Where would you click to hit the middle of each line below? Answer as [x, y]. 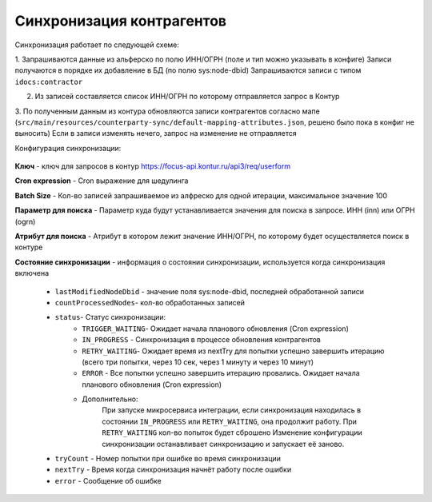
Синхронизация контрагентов [121, 21]
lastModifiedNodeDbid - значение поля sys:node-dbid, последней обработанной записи [209, 291]
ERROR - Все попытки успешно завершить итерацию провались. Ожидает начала [221, 373]
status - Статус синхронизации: [110, 317]
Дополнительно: [110, 399]
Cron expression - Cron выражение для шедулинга [102, 181]
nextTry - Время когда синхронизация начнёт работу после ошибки [173, 470]
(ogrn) [25, 221]
